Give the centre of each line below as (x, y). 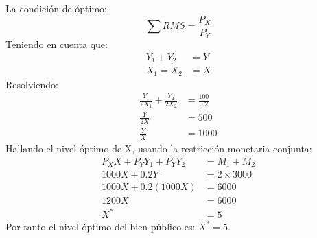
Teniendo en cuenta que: (57, 44)
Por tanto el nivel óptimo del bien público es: (101, 226)
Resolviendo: (32, 84)
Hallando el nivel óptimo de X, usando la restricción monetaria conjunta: (159, 148)
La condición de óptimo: (56, 8)
